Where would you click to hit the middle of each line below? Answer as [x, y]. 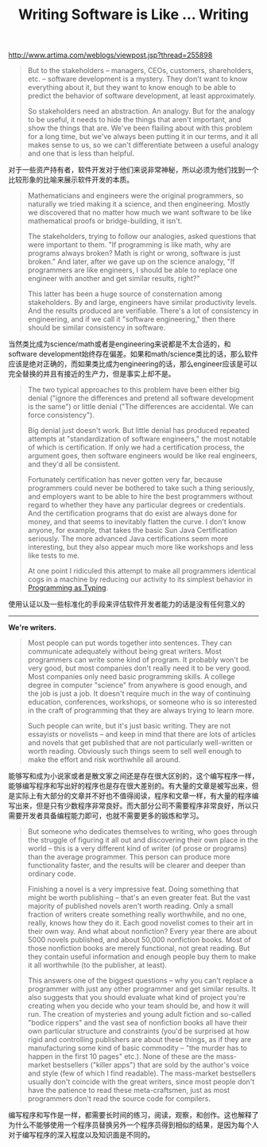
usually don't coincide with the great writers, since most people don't [141, 1082]
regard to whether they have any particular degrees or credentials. [137, 505]
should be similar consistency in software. [97, 328]
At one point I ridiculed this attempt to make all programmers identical [142, 571]
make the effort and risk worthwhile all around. [104, 759]
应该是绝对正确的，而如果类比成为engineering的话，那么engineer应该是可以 [133, 364]
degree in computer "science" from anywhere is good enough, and [137, 685]
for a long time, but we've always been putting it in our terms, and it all [143, 137]
